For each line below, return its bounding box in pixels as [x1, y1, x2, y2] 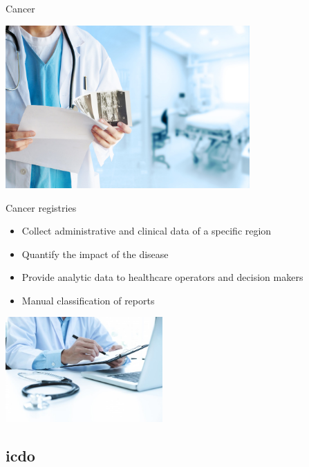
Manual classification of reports [21, 293, 155, 307]
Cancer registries [6, 200, 77, 214]
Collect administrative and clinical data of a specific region [21, 223, 272, 238]
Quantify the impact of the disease [21, 246, 169, 261]
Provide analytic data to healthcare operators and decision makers [21, 270, 303, 284]
